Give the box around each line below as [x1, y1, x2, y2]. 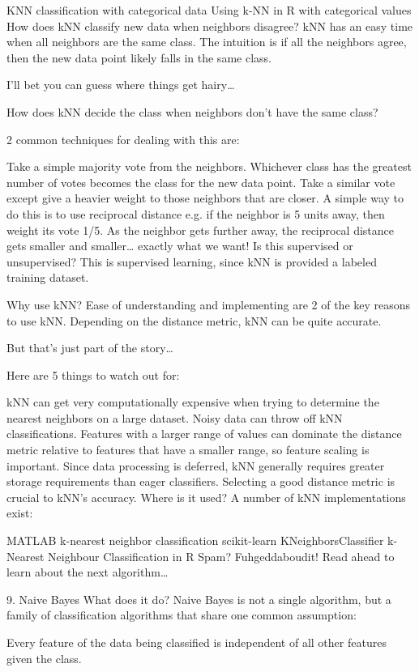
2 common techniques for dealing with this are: [6, 130, 240, 147]
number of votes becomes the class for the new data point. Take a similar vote [6, 173, 395, 190]
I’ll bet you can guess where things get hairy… [6, 76, 235, 93]
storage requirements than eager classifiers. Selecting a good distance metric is [6, 473, 395, 490]
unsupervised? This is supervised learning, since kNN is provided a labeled [6, 253, 377, 270]
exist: [6, 504, 33, 521]
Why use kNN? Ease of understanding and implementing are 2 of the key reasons [6, 296, 411, 313]
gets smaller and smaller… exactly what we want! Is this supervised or [6, 237, 353, 254]
